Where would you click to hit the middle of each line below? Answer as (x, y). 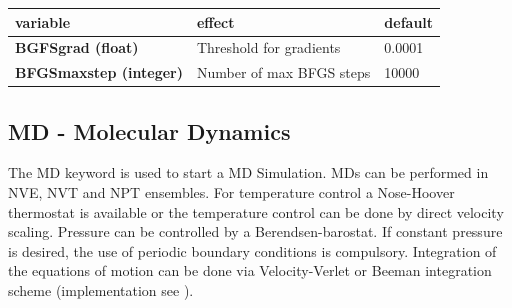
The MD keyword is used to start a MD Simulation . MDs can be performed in (248, 172)
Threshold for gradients (268, 47)
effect (215, 21)
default (409, 21)
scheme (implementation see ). (101, 290)
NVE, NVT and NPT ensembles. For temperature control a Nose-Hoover (231, 192)
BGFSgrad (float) (77, 47)
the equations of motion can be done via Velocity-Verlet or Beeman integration (250, 270)
